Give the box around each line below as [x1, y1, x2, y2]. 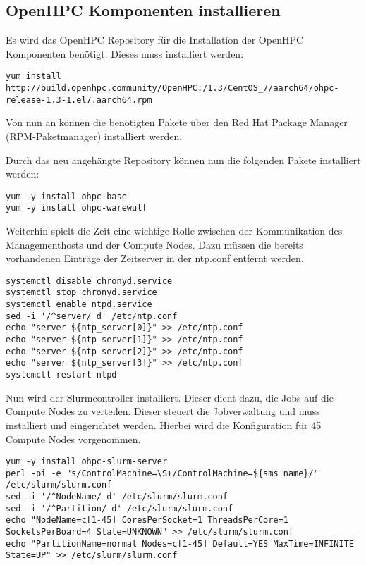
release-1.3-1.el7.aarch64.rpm [6, 94, 152, 105]
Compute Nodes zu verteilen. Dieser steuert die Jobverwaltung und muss [6, 404, 320, 418]
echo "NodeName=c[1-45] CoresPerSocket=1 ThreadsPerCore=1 [6, 515, 288, 526]
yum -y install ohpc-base [6, 191, 127, 201]
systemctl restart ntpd [6, 370, 117, 380]
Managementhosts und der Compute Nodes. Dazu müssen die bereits [6, 237, 303, 252]
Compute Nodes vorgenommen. [6, 431, 141, 446]
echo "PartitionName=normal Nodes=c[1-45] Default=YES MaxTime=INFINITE [6, 538, 354, 549]
